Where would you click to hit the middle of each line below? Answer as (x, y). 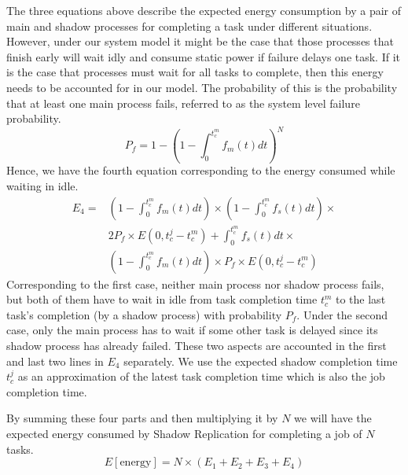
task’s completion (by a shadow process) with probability (144, 314)
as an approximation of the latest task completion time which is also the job (201, 376)
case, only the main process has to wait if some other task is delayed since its (192, 330)
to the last (361, 299)
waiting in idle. (42, 186)
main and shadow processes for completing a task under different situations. (189, 26)
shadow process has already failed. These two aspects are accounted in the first (197, 345)
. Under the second (342, 314)
